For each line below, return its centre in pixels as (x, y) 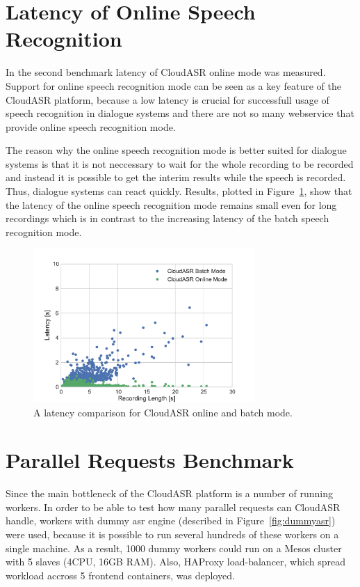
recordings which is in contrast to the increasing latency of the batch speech (167, 218)
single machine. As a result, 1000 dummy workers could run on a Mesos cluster (174, 548)
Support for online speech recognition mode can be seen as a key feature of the (173, 85)
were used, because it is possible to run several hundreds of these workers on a (172, 534)
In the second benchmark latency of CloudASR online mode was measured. (166, 72)
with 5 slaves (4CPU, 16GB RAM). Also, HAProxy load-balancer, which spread (175, 562)
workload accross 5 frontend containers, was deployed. (120, 575)
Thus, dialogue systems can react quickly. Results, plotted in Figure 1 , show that (179, 191)
